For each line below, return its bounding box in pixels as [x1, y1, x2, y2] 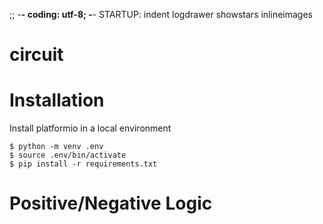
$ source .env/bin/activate [9, 150, 127, 161]
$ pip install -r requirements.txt [9, 159, 158, 169]
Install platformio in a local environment [9, 122, 172, 134]
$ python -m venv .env [9, 142, 104, 152]
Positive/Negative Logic [9, 192, 213, 215]
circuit [9, 44, 64, 66]
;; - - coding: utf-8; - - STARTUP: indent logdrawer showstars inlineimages [9, 9, 313, 20]
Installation [9, 89, 105, 112]
